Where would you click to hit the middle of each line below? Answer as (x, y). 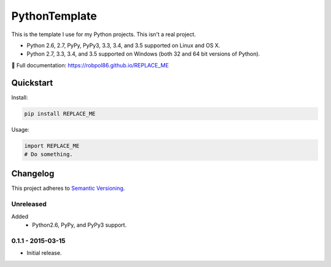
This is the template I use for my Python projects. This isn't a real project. (104, 34)
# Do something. (49, 154)
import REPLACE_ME (52, 146)
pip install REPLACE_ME (60, 114)
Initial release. (44, 253)
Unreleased (29, 204)
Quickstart (32, 83)
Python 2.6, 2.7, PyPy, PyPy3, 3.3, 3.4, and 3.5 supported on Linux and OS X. (124, 45)
